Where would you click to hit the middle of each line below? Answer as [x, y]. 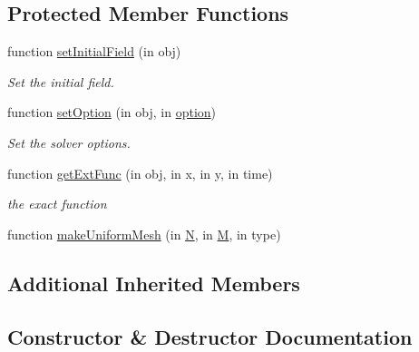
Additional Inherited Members [154, 283]
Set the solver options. [69, 142]
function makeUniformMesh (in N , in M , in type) [144, 234]
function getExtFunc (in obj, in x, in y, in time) [140, 173]
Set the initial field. [61, 81]
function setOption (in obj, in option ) [112, 112]
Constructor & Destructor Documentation [210, 336]
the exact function [57, 204]
